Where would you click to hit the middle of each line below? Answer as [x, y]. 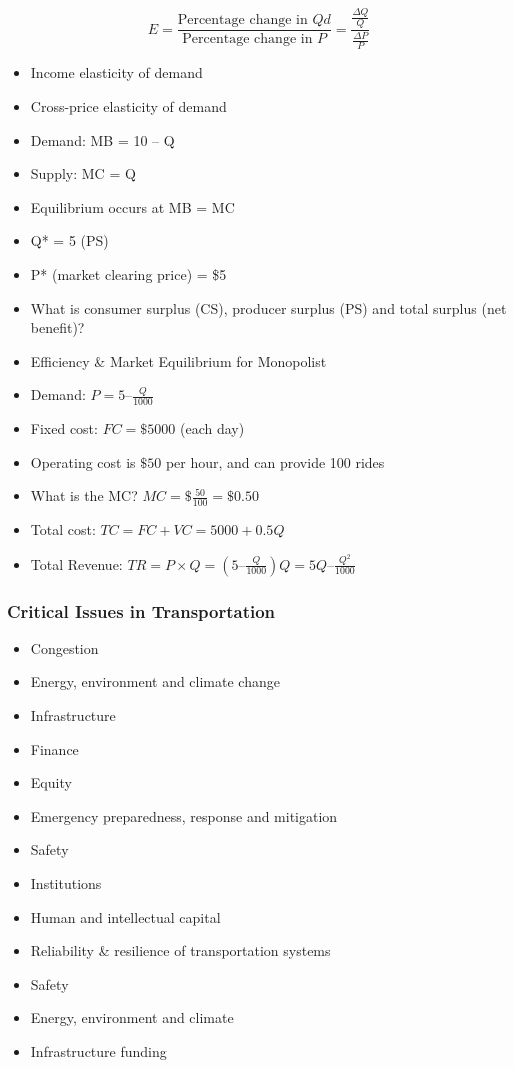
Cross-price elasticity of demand [128, 105]
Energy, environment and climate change [155, 681]
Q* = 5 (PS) [69, 240]
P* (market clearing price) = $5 [128, 273]
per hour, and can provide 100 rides [275, 461]
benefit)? [57, 327]
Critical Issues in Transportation [141, 610]
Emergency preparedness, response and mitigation [184, 815]
